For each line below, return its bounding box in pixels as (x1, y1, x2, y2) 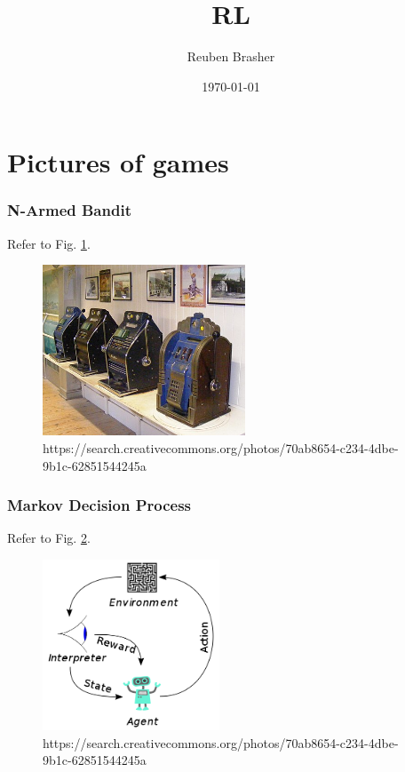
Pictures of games (7, 144, 229, 180)
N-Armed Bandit (7, 199, 131, 221)
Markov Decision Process (7, 494, 192, 516)
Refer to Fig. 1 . (7, 234, 91, 252)
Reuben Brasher (187, 47, 275, 66)
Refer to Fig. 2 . (7, 529, 91, 547)
